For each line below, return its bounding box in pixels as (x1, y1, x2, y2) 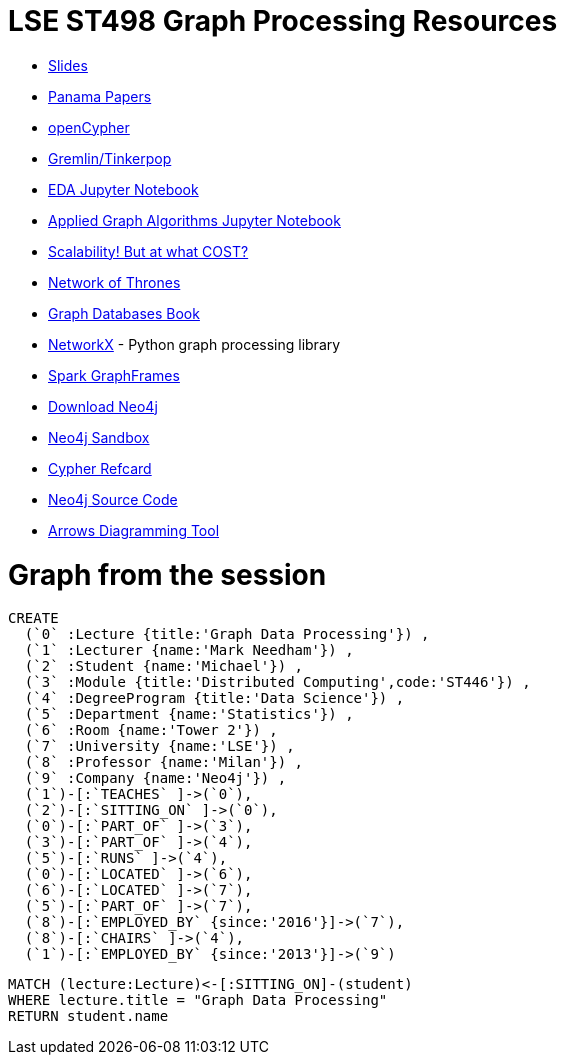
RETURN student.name (8, 1008, 169, 1025)
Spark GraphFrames (48, 366, 180, 384)
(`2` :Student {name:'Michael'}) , (24, 658, 304, 675)
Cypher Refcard (48, 459, 152, 477)
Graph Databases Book (48, 304, 200, 322)
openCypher (48, 118, 130, 136)
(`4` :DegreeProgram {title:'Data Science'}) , (24, 690, 405, 707)
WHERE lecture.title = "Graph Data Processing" (8, 992, 388, 1009)
